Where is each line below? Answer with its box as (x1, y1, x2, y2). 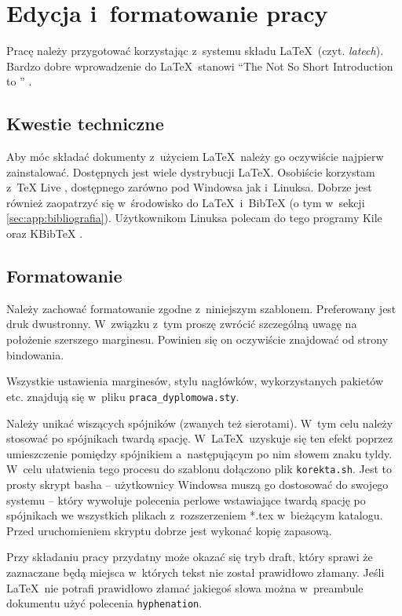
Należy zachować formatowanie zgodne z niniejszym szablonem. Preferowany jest (6, 300, 397, 316)
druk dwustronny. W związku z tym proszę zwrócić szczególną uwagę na (6, 315, 357, 332)
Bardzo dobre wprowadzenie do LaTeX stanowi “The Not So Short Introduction (6, 57, 393, 74)
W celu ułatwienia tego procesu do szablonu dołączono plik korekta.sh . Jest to (6, 461, 392, 477)
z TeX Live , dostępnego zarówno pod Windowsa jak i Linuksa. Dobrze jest (6, 179, 372, 195)
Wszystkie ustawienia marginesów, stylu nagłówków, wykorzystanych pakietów (6, 373, 384, 389)
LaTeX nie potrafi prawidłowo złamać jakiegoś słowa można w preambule (6, 579, 364, 596)
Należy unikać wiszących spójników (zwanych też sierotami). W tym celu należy (6, 414, 393, 431)
